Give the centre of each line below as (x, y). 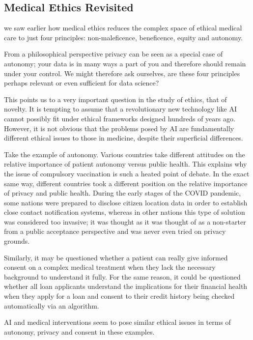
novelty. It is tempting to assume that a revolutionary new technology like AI (120, 109)
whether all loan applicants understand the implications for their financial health (126, 286)
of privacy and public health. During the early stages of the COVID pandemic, (123, 193)
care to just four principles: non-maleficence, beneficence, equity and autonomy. (124, 37)
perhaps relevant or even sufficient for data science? (82, 83)
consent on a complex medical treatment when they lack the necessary (110, 267)
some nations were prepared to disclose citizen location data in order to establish (126, 202)
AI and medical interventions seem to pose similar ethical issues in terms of (117, 322)
